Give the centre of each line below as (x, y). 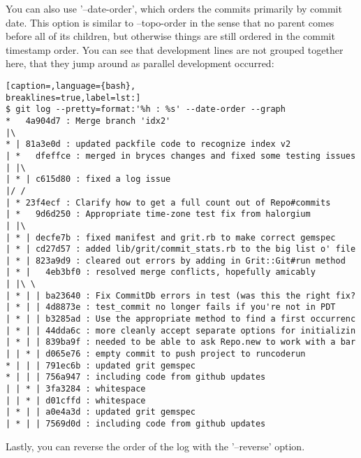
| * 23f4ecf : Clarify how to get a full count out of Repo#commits (168, 202)
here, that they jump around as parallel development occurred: (140, 63)
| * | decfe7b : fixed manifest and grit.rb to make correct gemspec (171, 237)
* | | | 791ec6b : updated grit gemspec (101, 365)
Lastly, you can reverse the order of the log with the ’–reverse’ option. (155, 446)
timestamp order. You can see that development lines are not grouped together (175, 49)
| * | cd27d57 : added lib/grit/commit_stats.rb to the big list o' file (181, 249)
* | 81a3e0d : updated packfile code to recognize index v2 (148, 144)
